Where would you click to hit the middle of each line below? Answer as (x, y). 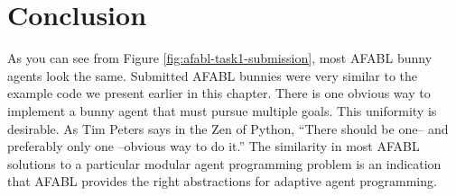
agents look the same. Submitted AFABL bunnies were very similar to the (213, 75)
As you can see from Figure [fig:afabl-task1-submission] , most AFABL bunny (220, 58)
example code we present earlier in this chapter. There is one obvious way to (219, 93)
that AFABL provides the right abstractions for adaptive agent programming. (222, 181)
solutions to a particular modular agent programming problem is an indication (224, 163)
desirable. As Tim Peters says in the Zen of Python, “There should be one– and (228, 128)
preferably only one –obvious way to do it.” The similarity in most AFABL (214, 146)
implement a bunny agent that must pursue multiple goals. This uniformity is (222, 110)
